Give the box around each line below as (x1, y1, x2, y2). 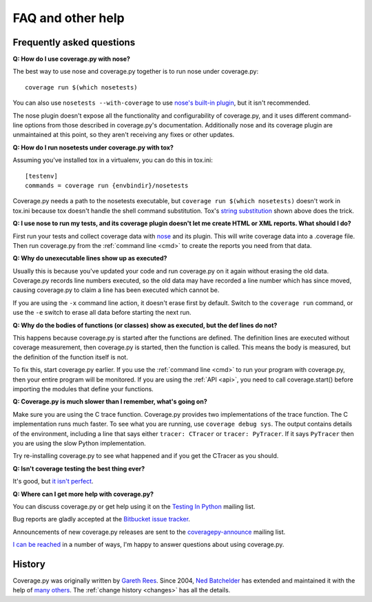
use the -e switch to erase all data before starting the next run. (12, 309, 192, 317)
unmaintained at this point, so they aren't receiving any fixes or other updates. (12, 131, 235, 139)
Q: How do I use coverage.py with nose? (12, 55, 131, 63)
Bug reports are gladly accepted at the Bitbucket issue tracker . (12, 515, 191, 523)
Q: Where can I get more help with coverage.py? (12, 490, 154, 498)
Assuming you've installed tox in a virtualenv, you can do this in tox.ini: (12, 156, 213, 165)
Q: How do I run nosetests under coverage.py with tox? (12, 143, 174, 152)
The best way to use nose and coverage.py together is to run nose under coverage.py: (12, 68, 258, 76)
